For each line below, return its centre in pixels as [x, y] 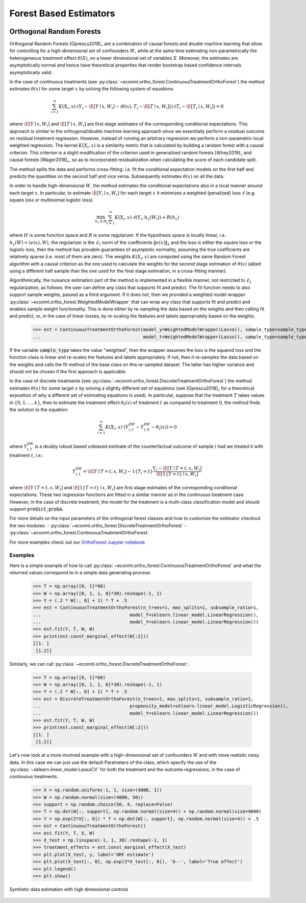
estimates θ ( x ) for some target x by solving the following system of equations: [92, 89]
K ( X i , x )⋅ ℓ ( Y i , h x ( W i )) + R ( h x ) [147, 218]
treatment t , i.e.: [26, 456]
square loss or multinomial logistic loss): [52, 200]
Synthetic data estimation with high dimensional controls [69, 889]
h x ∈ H [101, 222]
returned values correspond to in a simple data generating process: [80, 573]
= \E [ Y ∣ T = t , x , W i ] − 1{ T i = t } [118, 472]
